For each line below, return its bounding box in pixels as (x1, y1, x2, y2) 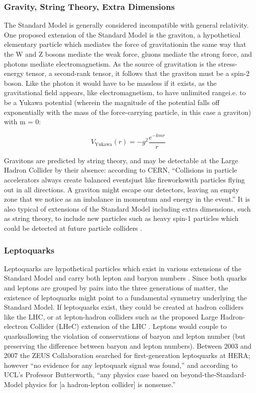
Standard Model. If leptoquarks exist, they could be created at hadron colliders (4, 302, 244, 312)
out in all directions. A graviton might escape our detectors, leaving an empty (4, 184, 239, 194)
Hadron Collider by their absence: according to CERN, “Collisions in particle (4, 165, 237, 175)
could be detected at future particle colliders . (4, 223, 143, 233)
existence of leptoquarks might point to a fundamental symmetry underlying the (4, 292, 247, 302)
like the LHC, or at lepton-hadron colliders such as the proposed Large (4, 311, 218, 322)
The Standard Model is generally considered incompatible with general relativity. (4, 20, 249, 30)
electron (4, 321, 28, 331)
